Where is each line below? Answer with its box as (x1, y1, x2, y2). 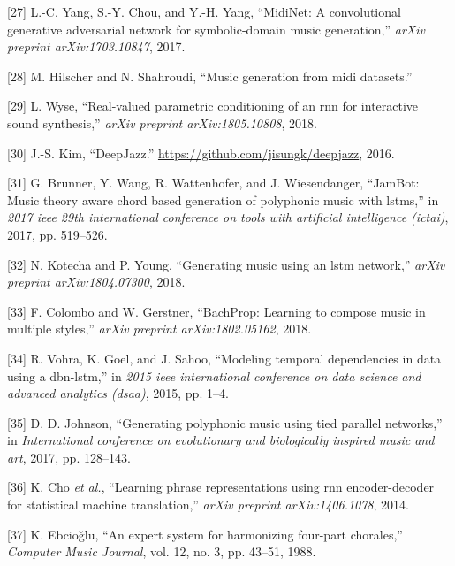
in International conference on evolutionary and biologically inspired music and (7, 431, 435, 449)
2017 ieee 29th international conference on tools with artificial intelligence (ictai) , (7, 208, 449, 226)
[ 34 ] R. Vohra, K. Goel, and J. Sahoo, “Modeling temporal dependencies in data (7, 348, 442, 367)
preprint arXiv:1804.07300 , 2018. (7, 272, 186, 291)
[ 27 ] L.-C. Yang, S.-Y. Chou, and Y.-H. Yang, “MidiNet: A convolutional (7, 3, 401, 20)
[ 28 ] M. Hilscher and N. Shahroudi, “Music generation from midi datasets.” (7, 66, 413, 85)
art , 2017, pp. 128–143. (7, 447, 131, 466)
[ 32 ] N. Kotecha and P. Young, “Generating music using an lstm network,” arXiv (7, 255, 445, 273)
